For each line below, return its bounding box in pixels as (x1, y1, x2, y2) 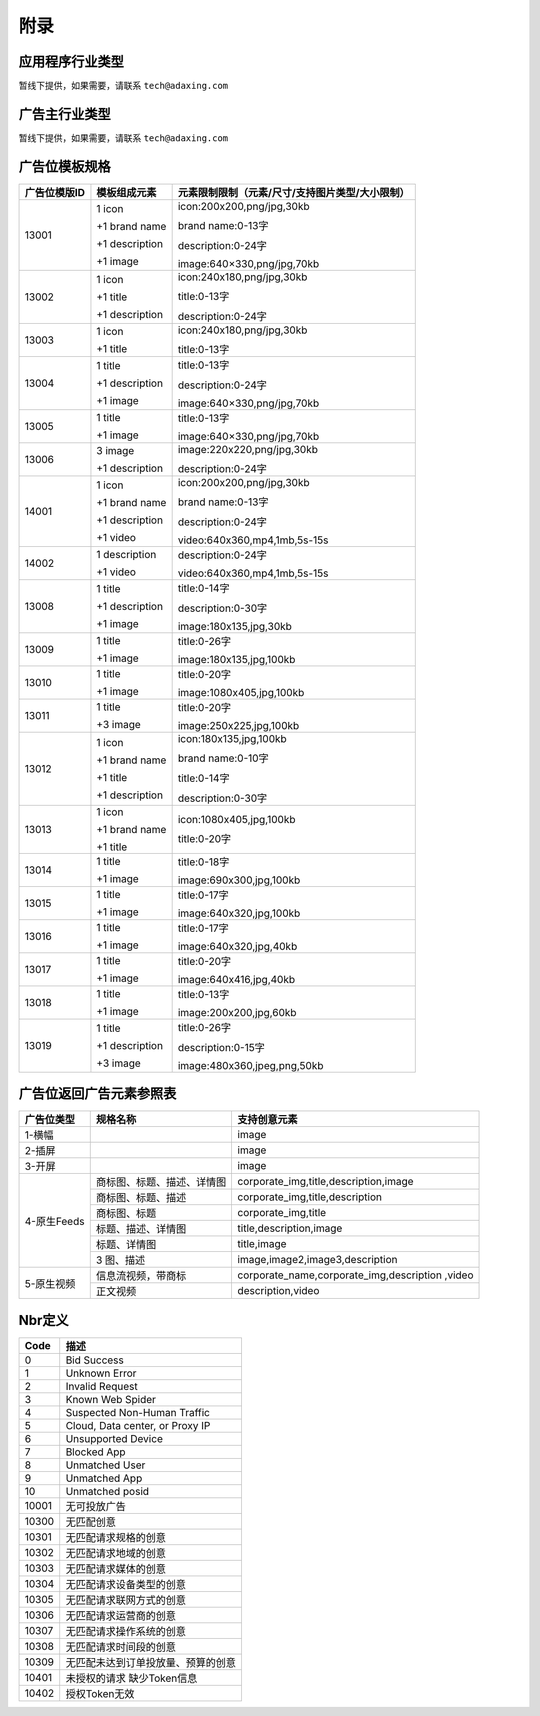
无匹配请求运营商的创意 (65, 1608, 177, 1622)
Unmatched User (65, 1458, 146, 1472)
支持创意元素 (237, 1113, 299, 1127)
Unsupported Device (65, 1431, 164, 1445)
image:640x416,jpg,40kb (177, 972, 296, 986)
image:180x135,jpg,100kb (177, 652, 296, 666)
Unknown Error (65, 1366, 137, 1380)
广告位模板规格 (18, 158, 111, 175)
